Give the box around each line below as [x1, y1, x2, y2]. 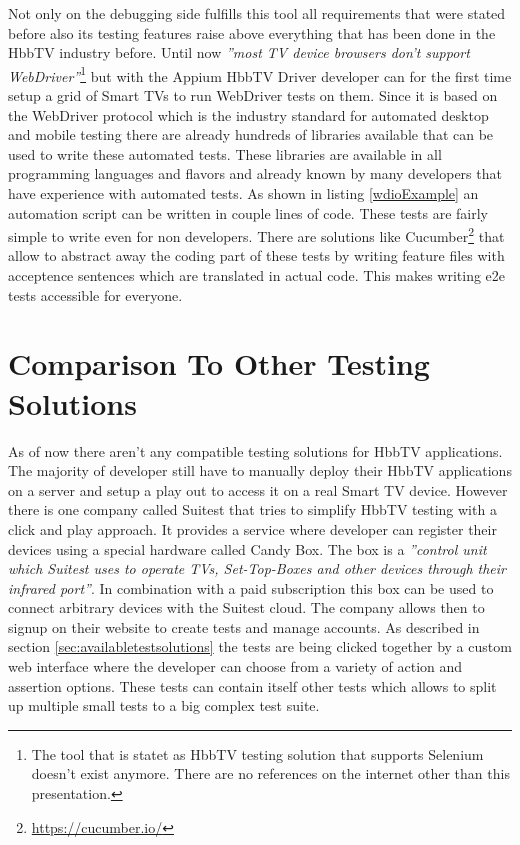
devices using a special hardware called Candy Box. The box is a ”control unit [8, 538, 487, 559]
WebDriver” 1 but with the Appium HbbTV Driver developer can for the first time [8, 62, 512, 86]
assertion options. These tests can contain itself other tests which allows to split [8, 675, 497, 696]
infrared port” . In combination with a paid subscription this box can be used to [8, 577, 494, 598]
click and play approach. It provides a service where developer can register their [8, 518, 497, 539]
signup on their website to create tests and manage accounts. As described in [8, 616, 480, 637]
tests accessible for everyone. [8, 284, 183, 305]
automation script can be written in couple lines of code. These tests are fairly [8, 202, 489, 223]
